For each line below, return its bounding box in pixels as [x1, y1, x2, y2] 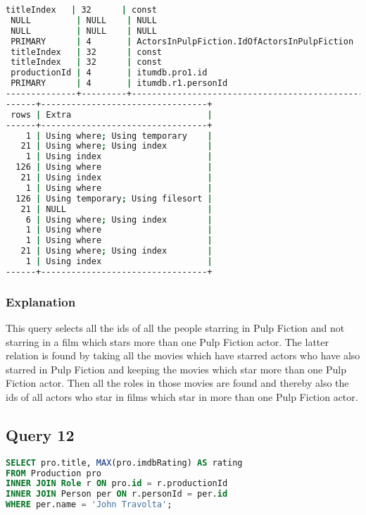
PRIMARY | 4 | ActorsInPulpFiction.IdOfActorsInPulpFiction [11, 36, 354, 46]
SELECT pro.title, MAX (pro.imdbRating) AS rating [6, 457, 243, 468]
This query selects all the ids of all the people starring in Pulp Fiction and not [6, 320, 345, 335]
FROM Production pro [6, 468, 102, 478]
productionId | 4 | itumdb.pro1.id [11, 68, 208, 78]
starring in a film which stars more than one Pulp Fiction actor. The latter [6, 334, 329, 349]
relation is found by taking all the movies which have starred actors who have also [6, 348, 360, 363]
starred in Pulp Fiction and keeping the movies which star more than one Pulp [6, 361, 346, 376]
